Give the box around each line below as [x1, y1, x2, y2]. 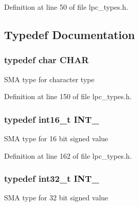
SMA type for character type [4, 73, 95, 84]
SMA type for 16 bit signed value [4, 133, 108, 143]
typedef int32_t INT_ [4, 172, 99, 185]
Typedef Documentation [4, 26, 135, 42]
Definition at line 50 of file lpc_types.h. [4, 2, 128, 12]
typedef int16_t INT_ [4, 113, 99, 125]
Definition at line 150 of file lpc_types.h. [4, 91, 132, 102]
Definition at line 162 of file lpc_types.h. [4, 150, 132, 161]
